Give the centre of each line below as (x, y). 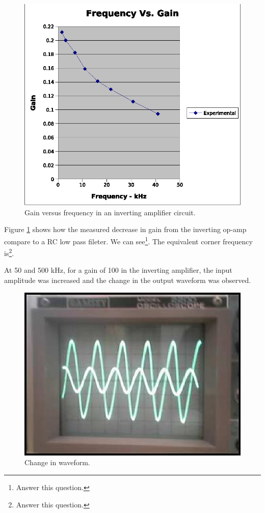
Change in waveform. (57, 462)
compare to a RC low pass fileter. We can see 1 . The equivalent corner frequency (128, 240)
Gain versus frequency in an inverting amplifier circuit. (110, 212)
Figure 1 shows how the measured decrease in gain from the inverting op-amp (125, 229)
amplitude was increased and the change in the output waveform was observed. (128, 280)
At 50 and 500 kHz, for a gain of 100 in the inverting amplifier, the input (118, 270)
